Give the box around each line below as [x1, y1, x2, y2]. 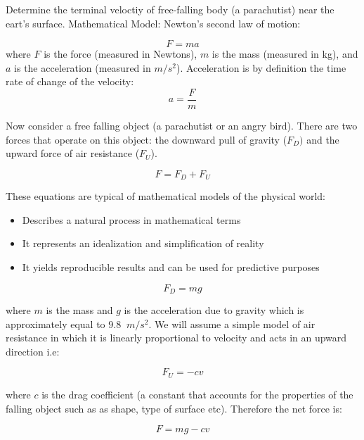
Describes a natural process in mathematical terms [22, 212, 241, 227]
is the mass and [46, 303, 113, 318]
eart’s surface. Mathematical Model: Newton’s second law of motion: [6, 15, 301, 30]
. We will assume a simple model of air [148, 316, 316, 331]
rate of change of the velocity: [6, 74, 134, 89]
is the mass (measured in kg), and [212, 46, 358, 61]
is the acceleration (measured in [14, 60, 151, 75]
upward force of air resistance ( [6, 146, 140, 161]
